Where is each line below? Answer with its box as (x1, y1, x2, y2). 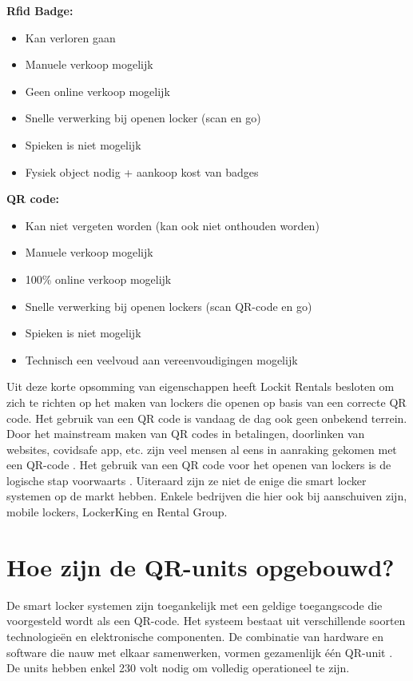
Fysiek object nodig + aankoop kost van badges (25, 163, 259, 180)
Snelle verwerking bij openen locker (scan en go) (25, 110, 261, 126)
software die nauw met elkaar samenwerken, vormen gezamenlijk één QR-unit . (6, 643, 393, 660)
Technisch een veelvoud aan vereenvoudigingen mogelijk (25, 351, 298, 368)
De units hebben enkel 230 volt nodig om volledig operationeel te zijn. (6, 659, 350, 676)
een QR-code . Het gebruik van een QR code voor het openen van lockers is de (6, 456, 391, 473)
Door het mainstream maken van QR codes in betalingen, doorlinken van (6, 425, 365, 442)
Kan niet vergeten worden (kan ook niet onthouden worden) (25, 217, 320, 233)
